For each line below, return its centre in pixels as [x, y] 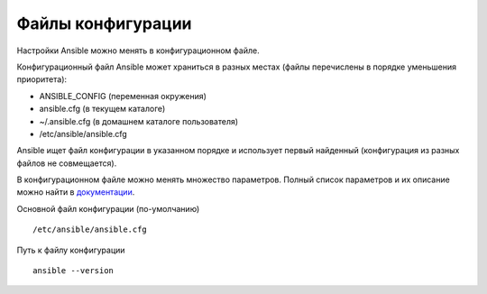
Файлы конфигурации [105, 23]
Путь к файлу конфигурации [71, 250]
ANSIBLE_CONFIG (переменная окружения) [123, 96]
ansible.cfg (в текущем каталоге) [102, 109]
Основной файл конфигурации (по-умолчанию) [108, 208]
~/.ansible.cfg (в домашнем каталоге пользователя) [139, 121]
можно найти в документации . [76, 192]
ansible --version [74, 271]
